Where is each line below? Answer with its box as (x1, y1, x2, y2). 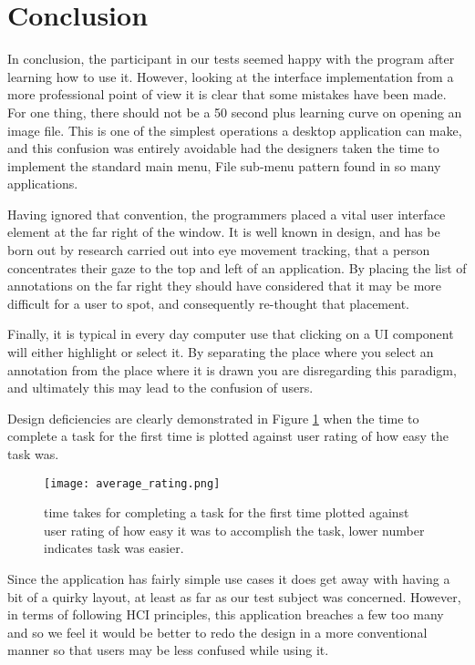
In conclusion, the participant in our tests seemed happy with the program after (7, 49, 455, 68)
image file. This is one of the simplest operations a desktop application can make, (7, 120, 462, 139)
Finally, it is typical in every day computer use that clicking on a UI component (7, 324, 454, 343)
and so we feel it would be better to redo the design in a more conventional (7, 622, 428, 641)
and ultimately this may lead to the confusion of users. (7, 378, 314, 397)
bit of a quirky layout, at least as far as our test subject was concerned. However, (7, 587, 461, 606)
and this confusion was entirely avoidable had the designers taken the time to (7, 138, 439, 158)
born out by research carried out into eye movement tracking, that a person (7, 240, 430, 260)
